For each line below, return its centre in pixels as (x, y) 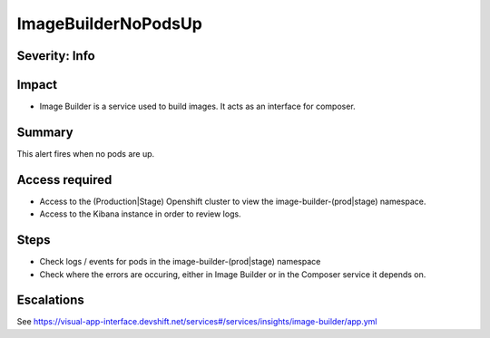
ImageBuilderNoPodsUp (110, 24)
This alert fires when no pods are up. (86, 153)
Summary (45, 132)
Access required (64, 180)
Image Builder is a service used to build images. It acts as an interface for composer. (197, 106)
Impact (37, 85)
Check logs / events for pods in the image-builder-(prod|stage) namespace (180, 262)
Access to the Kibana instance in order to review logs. (140, 214)
